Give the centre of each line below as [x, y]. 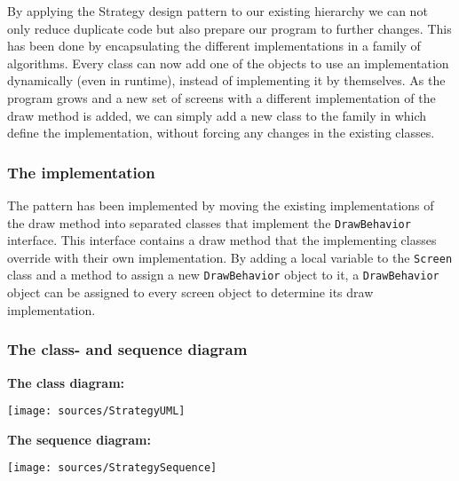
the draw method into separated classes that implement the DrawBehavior [209, 222]
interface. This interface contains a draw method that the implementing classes [222, 240]
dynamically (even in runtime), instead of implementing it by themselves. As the [226, 80]
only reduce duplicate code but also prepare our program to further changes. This [229, 28]
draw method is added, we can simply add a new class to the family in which [217, 115]
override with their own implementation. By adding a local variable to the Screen [230, 257]
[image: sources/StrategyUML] [96, 411]
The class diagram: [66, 382]
